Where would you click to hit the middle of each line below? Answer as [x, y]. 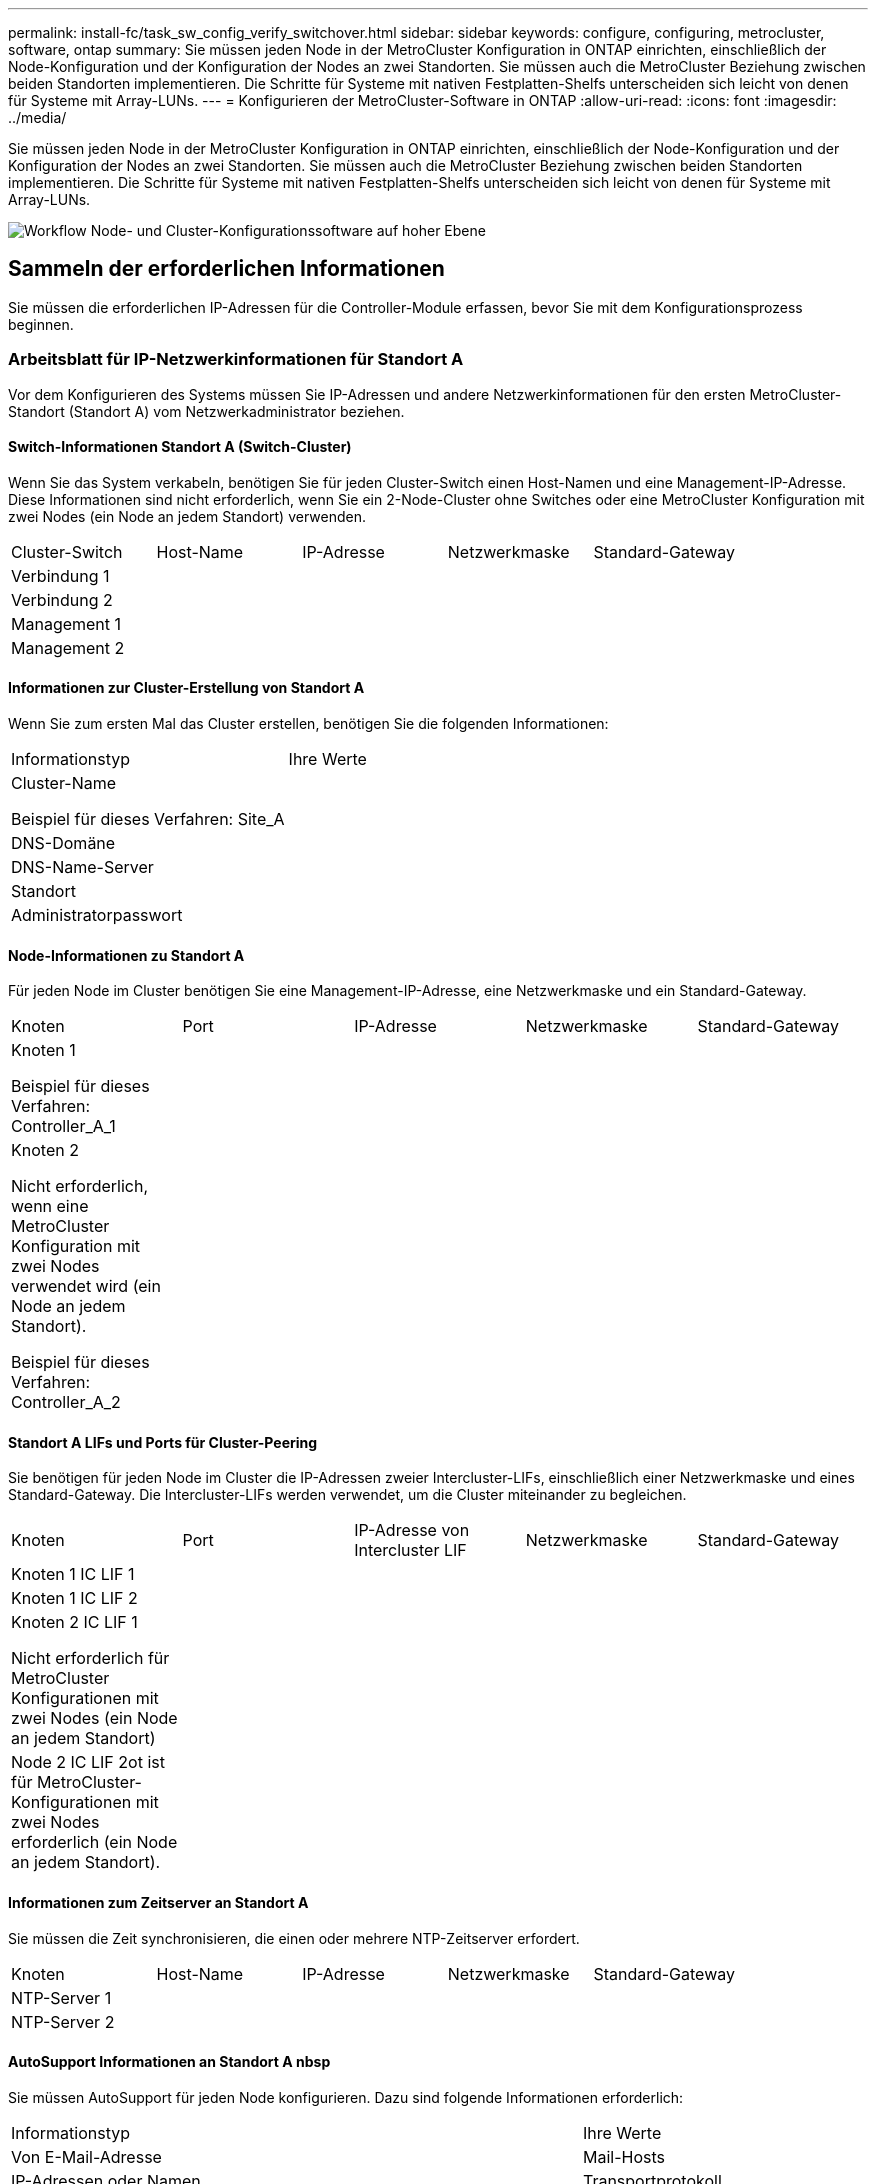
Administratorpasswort [97, 915]
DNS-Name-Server [82, 867]
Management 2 [68, 647]
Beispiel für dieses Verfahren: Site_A [148, 819]
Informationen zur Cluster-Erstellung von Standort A [186, 688]
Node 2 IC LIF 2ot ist [88, 1762]
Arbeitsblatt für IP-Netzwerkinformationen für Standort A [236, 359]
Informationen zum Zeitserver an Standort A [158, 1903]
